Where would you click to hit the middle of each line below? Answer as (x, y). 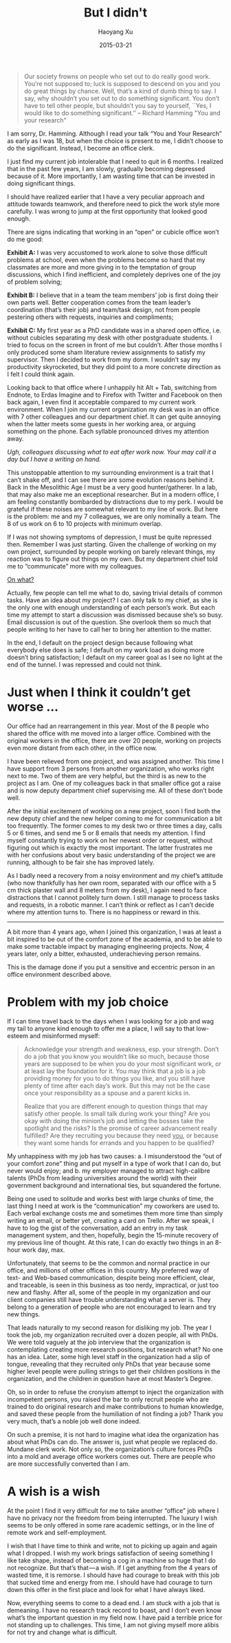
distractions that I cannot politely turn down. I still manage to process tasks (113, 897)
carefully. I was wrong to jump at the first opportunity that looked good (107, 211)
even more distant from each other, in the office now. (82, 748)
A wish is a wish (54, 1491)
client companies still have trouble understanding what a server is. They (109, 1299)
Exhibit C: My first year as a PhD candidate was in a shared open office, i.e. (114, 330)
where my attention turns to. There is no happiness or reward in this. (104, 912)
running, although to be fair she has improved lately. (81, 862)
